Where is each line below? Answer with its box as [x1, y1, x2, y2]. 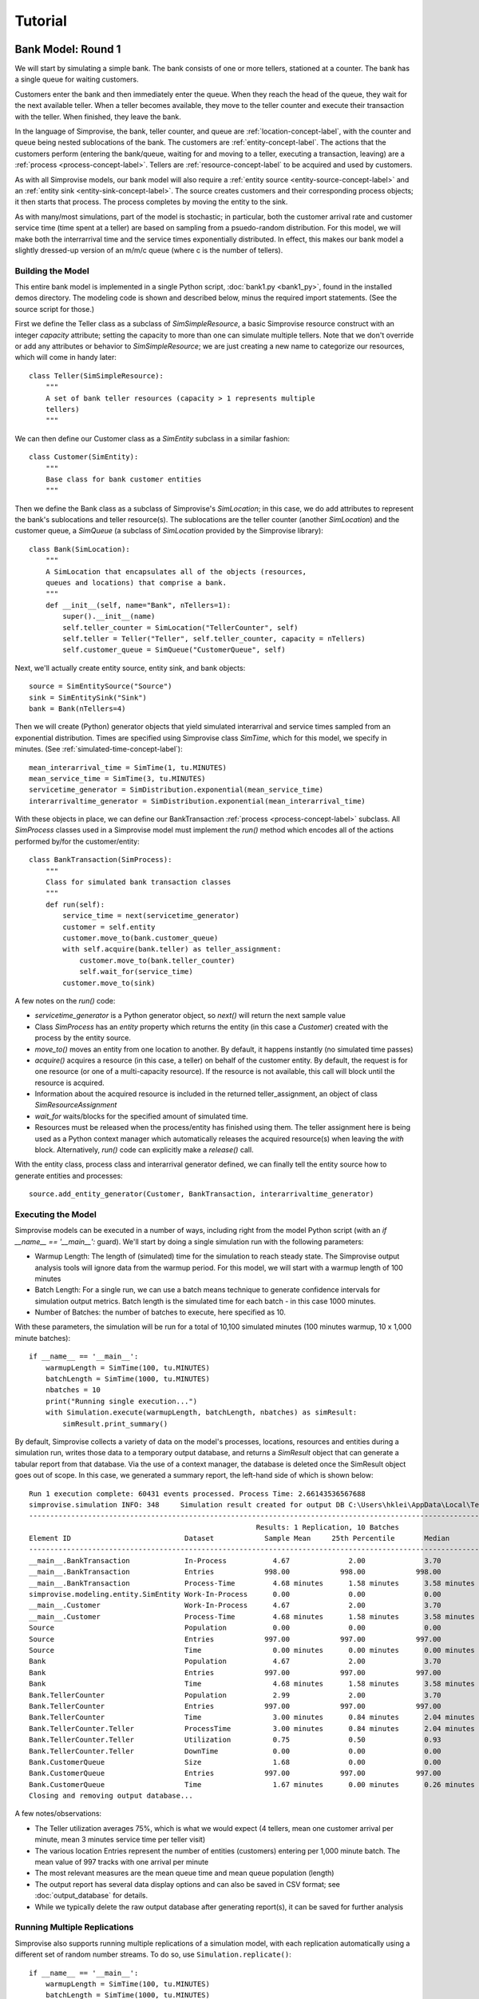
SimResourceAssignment [34, 1100, 117, 1110]
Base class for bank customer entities [45, 474, 202, 484]
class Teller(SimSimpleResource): [29, 371, 164, 380]
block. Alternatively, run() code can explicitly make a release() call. [34, 1145, 255, 1155]
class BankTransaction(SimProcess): [29, 856, 172, 864]
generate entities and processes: [14, 1171, 123, 1180]
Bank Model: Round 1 [14, 42, 121, 56]
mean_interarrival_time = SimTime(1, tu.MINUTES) [29, 763, 228, 772]
